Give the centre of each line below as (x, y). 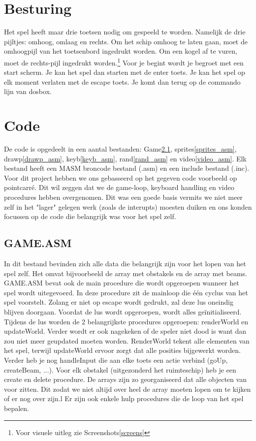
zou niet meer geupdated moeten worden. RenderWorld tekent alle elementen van (127, 340)
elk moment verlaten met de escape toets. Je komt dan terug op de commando (122, 81)
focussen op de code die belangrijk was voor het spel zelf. (90, 216)
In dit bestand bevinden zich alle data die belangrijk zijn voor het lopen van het (125, 264)
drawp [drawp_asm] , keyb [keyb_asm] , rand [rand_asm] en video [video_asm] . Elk (125, 158)
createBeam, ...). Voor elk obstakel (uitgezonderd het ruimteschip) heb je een (120, 369)
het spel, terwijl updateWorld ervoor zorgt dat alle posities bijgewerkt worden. (122, 350)
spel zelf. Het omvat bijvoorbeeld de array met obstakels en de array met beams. (126, 273)
